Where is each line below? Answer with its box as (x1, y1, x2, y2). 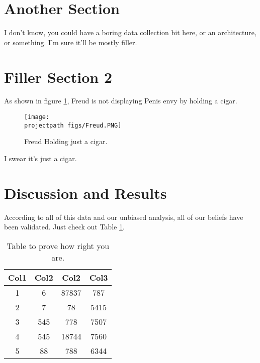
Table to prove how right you (7, 239, 110, 252)
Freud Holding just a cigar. (24, 136, 108, 147)
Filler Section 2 (4, 66, 113, 87)
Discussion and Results (4, 182, 167, 203)
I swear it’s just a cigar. (4, 153, 77, 163)
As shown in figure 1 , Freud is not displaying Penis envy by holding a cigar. (4, 95, 237, 106)
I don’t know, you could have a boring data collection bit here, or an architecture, (4, 27, 256, 38)
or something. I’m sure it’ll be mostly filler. (4, 37, 137, 47)
